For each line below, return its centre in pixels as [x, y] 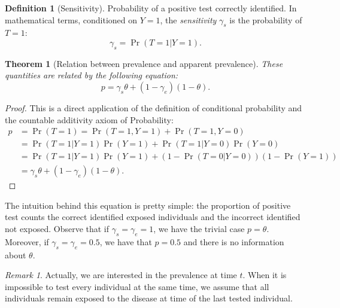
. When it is [265, 275]
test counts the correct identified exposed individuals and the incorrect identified [153, 217]
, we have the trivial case [199, 229]
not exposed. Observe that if [57, 229]
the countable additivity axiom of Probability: [89, 119]
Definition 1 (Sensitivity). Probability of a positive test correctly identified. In [151, 8]
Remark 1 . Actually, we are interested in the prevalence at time [121, 275]
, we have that [126, 241]
